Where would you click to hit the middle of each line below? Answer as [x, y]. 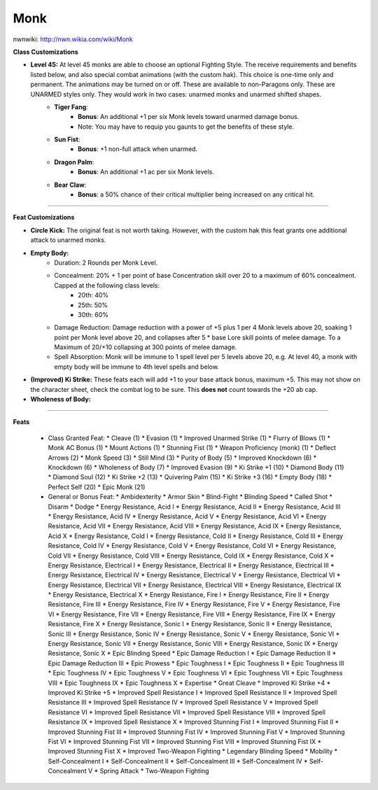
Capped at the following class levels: [107, 285]
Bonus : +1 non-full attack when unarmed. [138, 149]
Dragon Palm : [74, 162]
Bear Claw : [70, 185]
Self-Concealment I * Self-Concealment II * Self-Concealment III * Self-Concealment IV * [178, 761]
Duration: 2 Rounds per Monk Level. [106, 262]
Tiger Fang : [71, 107]
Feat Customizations [44, 218]
